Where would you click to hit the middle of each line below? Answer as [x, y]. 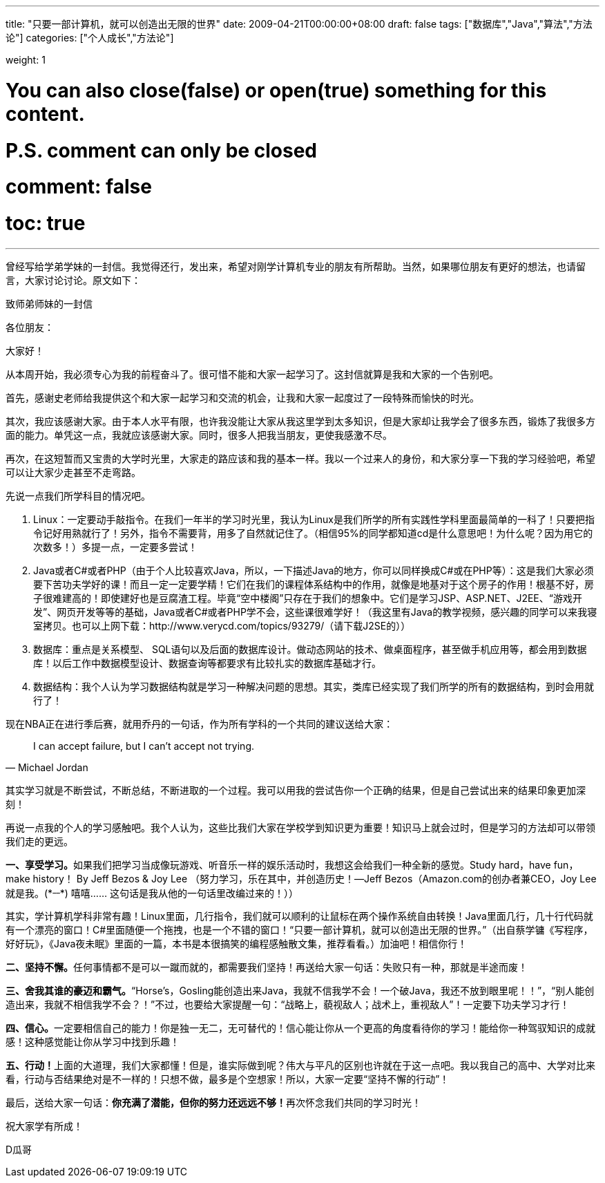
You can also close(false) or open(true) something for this [276, 90]
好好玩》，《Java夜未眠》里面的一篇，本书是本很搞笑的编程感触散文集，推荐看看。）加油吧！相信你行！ [237, 944]
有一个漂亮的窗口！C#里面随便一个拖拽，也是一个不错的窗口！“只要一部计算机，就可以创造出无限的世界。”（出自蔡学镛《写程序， [299, 930]
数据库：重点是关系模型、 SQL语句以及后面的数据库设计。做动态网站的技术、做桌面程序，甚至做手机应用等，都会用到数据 [310, 649]
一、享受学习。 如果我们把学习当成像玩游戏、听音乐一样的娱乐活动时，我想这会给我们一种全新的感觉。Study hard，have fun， [292, 864]
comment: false [79, 187]
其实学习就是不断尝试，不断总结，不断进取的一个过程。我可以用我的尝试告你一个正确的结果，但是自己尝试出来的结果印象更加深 [296, 790]
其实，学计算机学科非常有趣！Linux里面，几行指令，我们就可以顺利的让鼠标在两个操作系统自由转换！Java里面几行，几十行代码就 [299, 916]
